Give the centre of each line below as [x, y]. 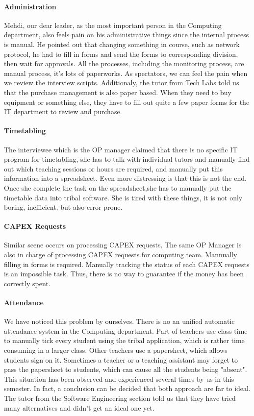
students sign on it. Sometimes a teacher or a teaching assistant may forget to [121, 359]
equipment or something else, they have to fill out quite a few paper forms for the [127, 102]
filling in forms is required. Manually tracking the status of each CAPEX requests [127, 264]
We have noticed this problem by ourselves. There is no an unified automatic [119, 321]
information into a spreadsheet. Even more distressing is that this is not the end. [125, 178]
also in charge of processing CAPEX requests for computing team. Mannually [121, 255]
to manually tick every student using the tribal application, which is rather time [124, 340]
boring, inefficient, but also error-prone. [63, 207]
